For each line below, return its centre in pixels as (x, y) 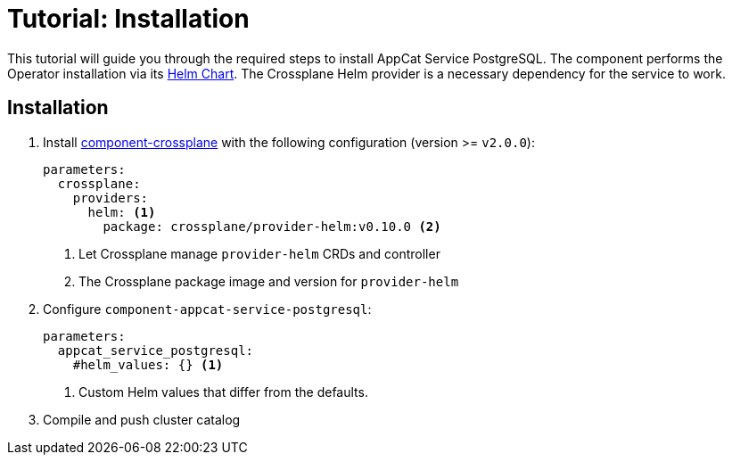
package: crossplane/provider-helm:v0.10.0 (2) (272, 226)
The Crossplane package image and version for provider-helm (269, 281)
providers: (111, 198)
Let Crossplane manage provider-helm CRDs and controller (259, 253)
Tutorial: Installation (128, 19)
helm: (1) (122, 212)
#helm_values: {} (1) (148, 364)
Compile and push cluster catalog (142, 419)
